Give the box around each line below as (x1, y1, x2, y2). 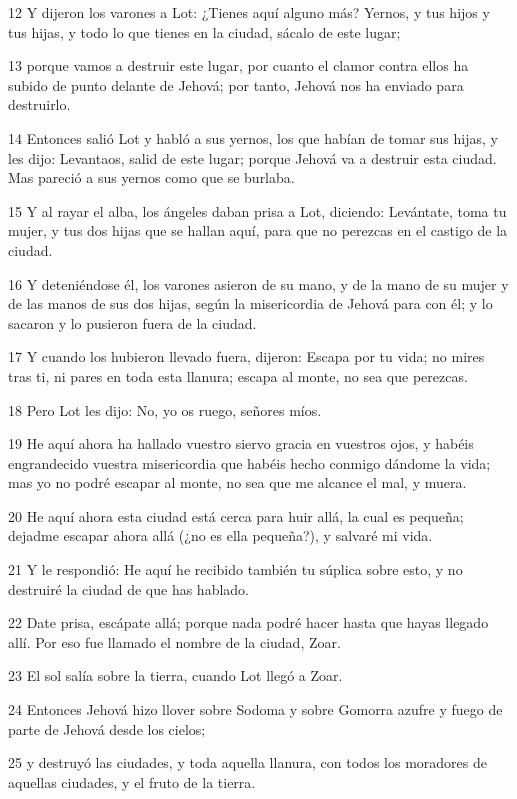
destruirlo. (8, 94, 71, 115)
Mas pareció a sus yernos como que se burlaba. (8, 167, 295, 188)
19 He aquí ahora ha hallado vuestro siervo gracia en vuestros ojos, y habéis (8, 433, 474, 454)
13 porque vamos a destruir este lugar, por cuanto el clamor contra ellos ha (8, 55, 469, 76)
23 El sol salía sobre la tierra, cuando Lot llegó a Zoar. (8, 665, 343, 686)
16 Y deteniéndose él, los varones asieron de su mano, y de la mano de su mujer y (8, 273, 509, 294)
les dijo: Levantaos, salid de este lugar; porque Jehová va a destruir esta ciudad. (8, 147, 497, 168)
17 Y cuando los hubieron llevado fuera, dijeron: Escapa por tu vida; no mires (8, 346, 485, 367)
